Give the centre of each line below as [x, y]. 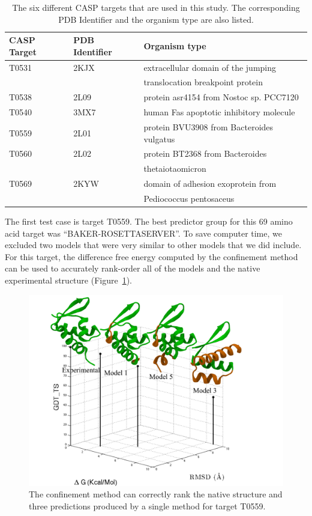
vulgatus [159, 138]
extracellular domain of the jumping [210, 67]
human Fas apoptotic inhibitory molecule [219, 112]
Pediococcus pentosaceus [189, 198]
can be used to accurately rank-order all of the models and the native [133, 268]
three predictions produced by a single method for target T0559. [147, 505]
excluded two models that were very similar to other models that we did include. [153, 245]
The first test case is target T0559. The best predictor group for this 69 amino [149, 221]
